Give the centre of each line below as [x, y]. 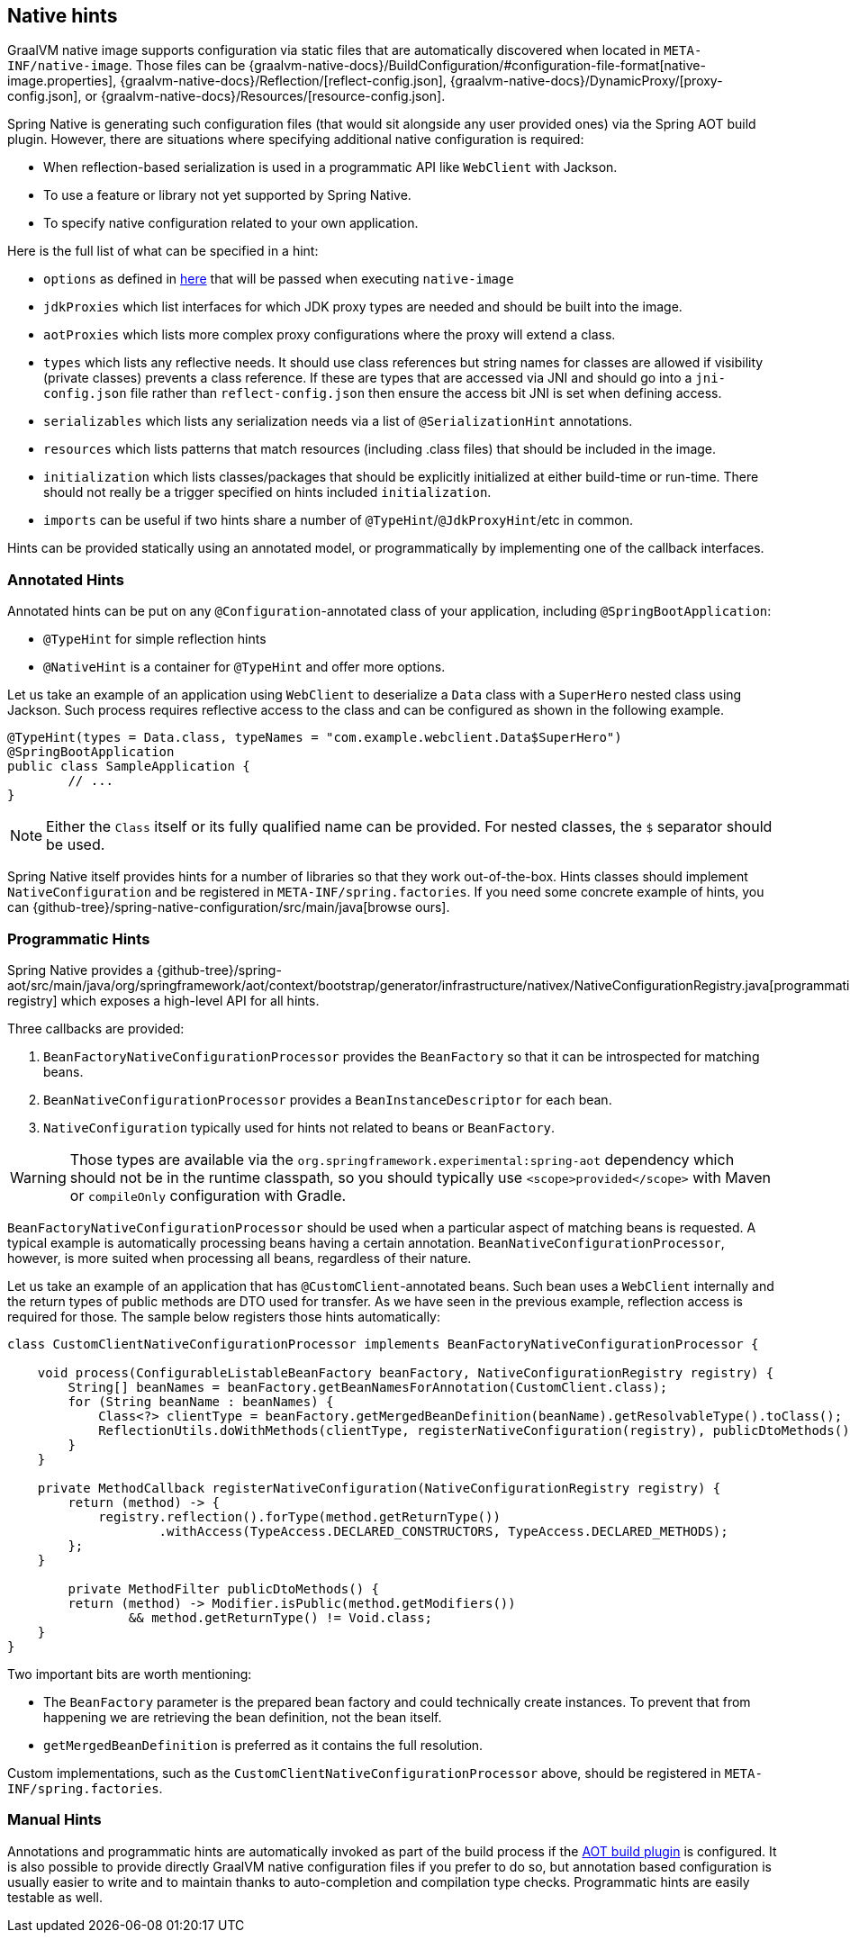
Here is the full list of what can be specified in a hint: [163, 251]
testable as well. [55, 1897]
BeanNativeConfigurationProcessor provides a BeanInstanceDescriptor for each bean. [328, 1099]
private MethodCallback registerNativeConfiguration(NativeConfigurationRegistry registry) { [379, 1488]
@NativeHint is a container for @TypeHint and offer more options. [244, 667]
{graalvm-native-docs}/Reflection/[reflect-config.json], [283, 81]
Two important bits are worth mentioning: [130, 1674]
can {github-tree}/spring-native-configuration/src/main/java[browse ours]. [229, 907]
